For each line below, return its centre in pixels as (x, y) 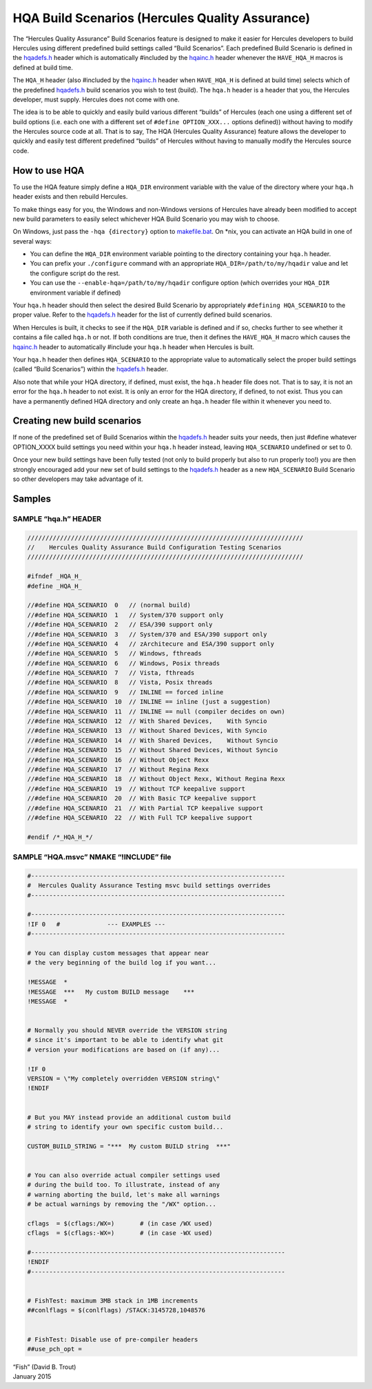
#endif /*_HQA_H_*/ (60, 837)
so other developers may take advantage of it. (78, 479)
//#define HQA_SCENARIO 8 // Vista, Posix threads (120, 682)
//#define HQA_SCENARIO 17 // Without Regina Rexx (118, 769)
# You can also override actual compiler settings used (124, 1175)
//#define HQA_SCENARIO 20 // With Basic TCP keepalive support (142, 798)
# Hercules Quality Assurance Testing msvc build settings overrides (149, 886)
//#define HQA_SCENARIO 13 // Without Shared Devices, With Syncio (147, 731)
